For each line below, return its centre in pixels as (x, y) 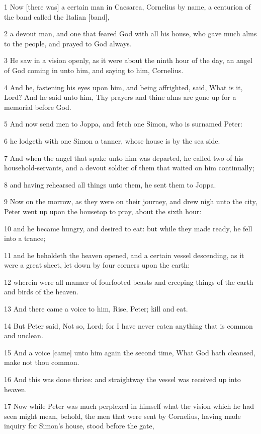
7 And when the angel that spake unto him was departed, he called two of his (124, 158)
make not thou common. (42, 362)
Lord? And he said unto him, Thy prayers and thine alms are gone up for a (120, 97)
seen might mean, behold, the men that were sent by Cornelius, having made (122, 416)
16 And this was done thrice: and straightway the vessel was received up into (122, 379)
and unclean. (24, 335)
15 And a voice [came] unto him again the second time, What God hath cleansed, (130, 352)
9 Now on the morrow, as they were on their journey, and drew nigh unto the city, (131, 201)
